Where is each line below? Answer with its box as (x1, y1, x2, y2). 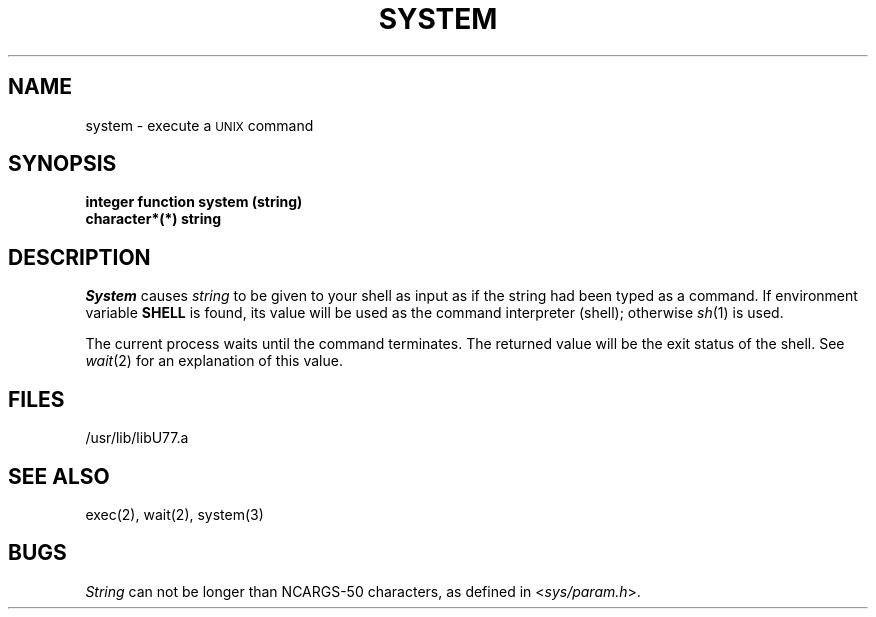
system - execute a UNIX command (85, 116, 314, 134)
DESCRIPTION (8, 244, 151, 270)
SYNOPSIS (8, 151, 117, 177)
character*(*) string (85, 210, 221, 228)
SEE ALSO (8, 463, 110, 489)
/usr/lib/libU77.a (85, 429, 189, 447)
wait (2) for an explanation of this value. (85, 352, 343, 370)
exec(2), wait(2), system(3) (85, 505, 264, 523)
